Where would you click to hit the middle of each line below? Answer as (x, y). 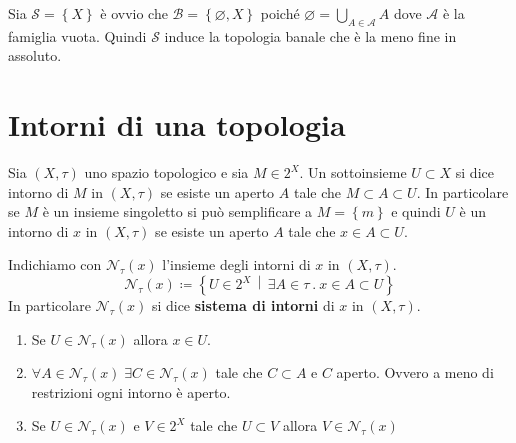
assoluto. (35, 55)
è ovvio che (134, 13)
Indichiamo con (55, 264)
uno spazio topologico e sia (166, 172)
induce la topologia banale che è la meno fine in (310, 35)
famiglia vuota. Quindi (77, 35)
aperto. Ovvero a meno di (415, 372)
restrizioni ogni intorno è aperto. (131, 391)
